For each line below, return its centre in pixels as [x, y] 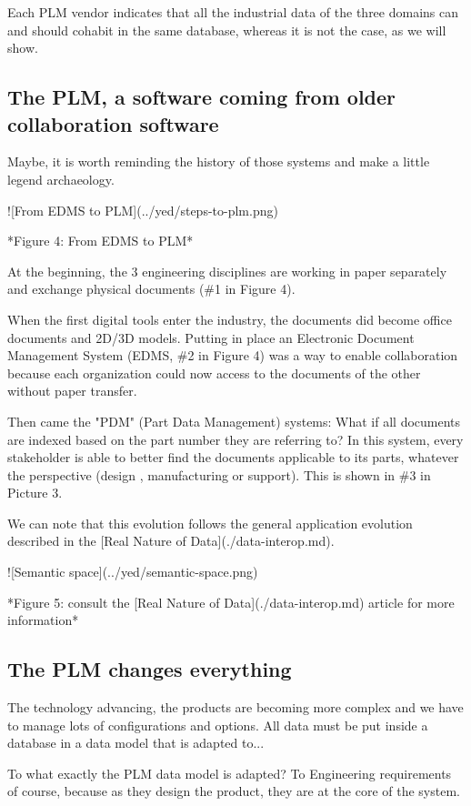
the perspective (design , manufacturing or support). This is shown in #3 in [219, 474]
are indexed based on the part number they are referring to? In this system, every [235, 439]
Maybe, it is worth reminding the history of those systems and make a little [219, 161]
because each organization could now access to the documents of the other [214, 373]
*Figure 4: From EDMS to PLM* [100, 241]
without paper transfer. [72, 391]
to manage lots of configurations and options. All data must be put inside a [218, 725]
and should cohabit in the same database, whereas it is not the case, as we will [227, 30]
